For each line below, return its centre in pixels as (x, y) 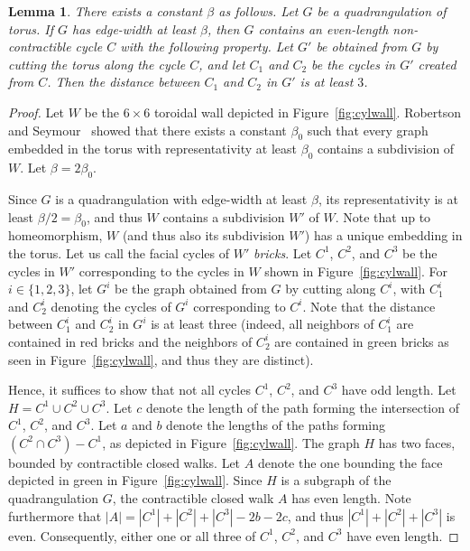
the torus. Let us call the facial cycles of (119, 252)
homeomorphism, (55, 235)
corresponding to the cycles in (161, 271)
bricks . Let (282, 252)
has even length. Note (351, 498)
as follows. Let (258, 11)
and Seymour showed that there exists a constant (147, 130)
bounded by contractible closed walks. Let (124, 462)
